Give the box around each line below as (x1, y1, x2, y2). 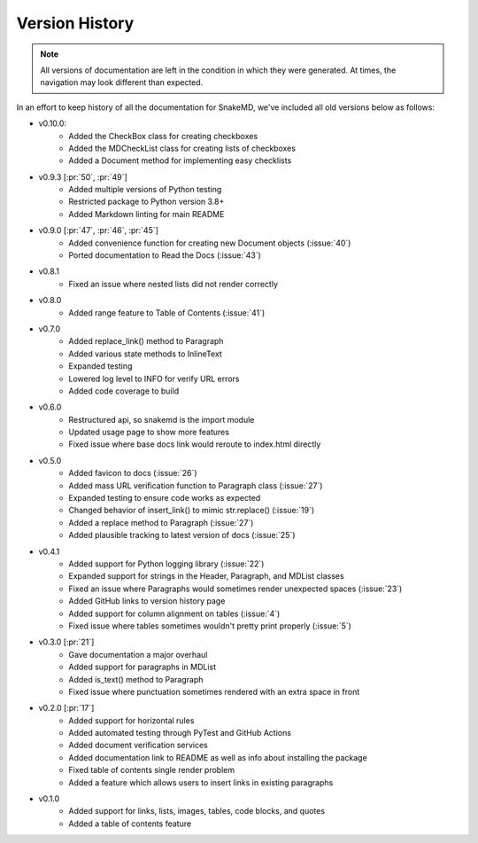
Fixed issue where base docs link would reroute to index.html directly (68, 439, 321, 449)
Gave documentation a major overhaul (68, 649, 208, 660)
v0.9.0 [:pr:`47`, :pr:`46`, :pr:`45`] (38, 225, 159, 236)
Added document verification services (68, 740, 208, 751)
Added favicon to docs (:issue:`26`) (68, 468, 198, 479)
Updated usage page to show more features (68, 426, 230, 438)
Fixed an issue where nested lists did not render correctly (68, 278, 279, 289)
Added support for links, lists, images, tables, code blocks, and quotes (68, 806, 326, 816)
